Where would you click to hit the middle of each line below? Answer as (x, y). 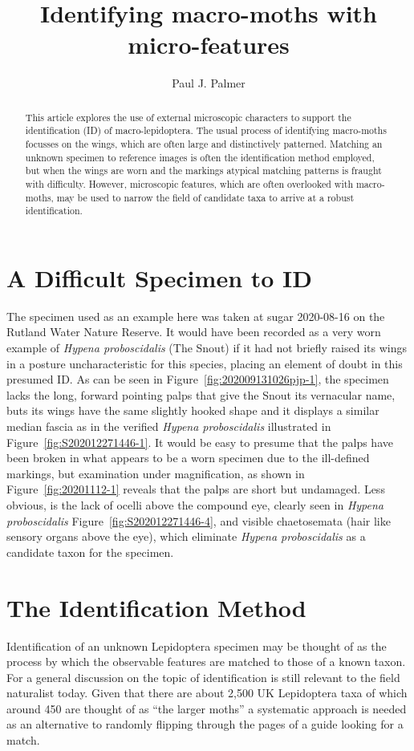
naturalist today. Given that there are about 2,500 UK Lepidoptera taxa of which (207, 693)
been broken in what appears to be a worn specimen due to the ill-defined (188, 458)
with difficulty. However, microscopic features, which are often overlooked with (189, 183)
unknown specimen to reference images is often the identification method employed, (200, 157)
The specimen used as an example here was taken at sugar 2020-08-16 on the (196, 316)
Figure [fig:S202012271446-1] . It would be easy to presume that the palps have (200, 442)
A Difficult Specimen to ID (159, 277)
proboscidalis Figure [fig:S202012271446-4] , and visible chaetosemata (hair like (199, 520)
